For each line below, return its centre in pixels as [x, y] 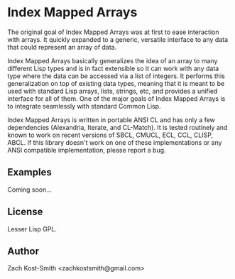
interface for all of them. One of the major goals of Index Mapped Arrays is [116, 98]
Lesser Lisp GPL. [32, 229]
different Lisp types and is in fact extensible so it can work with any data [113, 68]
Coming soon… [29, 190]
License [25, 212]
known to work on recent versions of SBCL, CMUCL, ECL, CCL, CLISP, [110, 135]
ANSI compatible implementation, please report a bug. [87, 150]
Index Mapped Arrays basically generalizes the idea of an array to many [113, 60]
